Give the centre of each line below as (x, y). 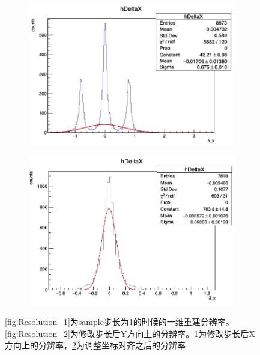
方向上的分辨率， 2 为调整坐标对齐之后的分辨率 (95, 345)
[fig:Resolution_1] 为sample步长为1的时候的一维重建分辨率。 (119, 322)
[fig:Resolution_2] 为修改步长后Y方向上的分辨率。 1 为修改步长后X (130, 333)
